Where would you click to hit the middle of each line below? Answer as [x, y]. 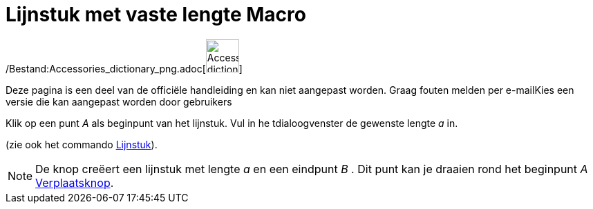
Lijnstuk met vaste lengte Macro [156, 14]
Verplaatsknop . [75, 182]
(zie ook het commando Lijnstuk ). [82, 144]
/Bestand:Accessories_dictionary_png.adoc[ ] [124, 68]
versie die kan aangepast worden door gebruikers [119, 101]
